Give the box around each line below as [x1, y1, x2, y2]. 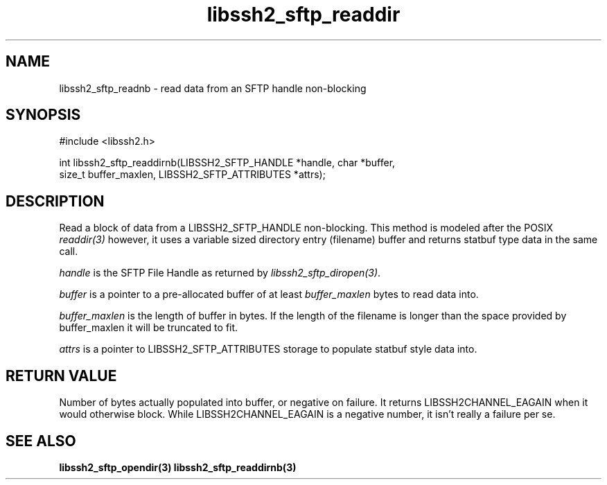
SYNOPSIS [6, 106, 81, 124]
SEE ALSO [6, 432, 76, 450]
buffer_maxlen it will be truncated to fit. [59, 321, 238, 334]
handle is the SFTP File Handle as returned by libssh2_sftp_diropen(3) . [59, 267, 381, 279]
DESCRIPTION [6, 192, 105, 210]
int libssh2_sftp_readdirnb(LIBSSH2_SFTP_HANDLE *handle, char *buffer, [59, 157, 396, 169]
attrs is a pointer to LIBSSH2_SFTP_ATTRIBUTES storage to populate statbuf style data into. [59, 343, 477, 355]
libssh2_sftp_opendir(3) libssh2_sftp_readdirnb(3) [59, 461, 297, 473]
